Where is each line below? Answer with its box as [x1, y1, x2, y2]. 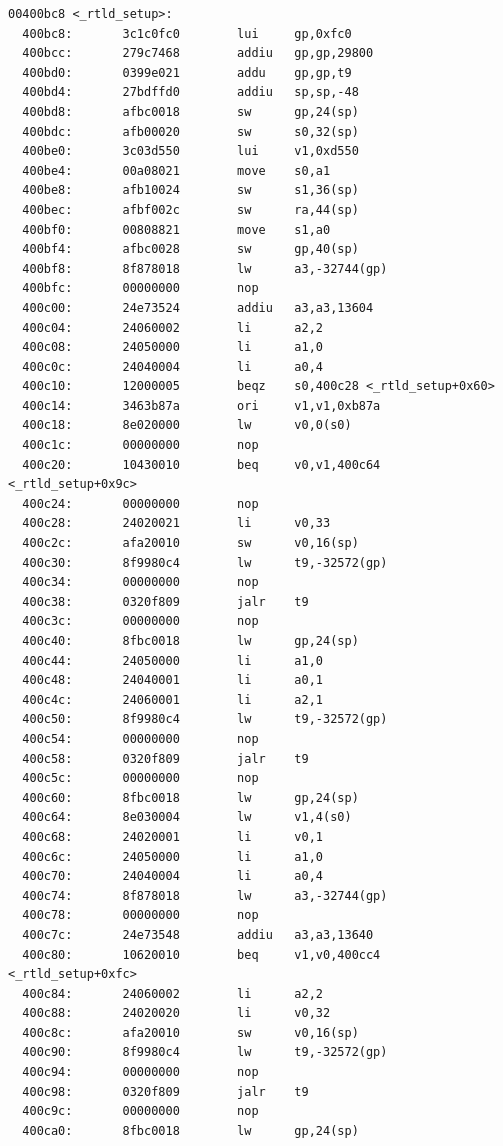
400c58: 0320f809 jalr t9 [22, 751, 309, 766]
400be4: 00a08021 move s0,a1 [22, 163, 331, 178]
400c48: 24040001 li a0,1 [22, 673, 323, 688]
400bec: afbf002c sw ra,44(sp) [22, 202, 359, 217]
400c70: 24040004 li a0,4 [22, 869, 323, 884]
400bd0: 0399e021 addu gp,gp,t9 [22, 65, 352, 80]
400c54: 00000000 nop [22, 731, 259, 746]
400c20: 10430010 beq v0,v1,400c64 [22, 457, 381, 472]
